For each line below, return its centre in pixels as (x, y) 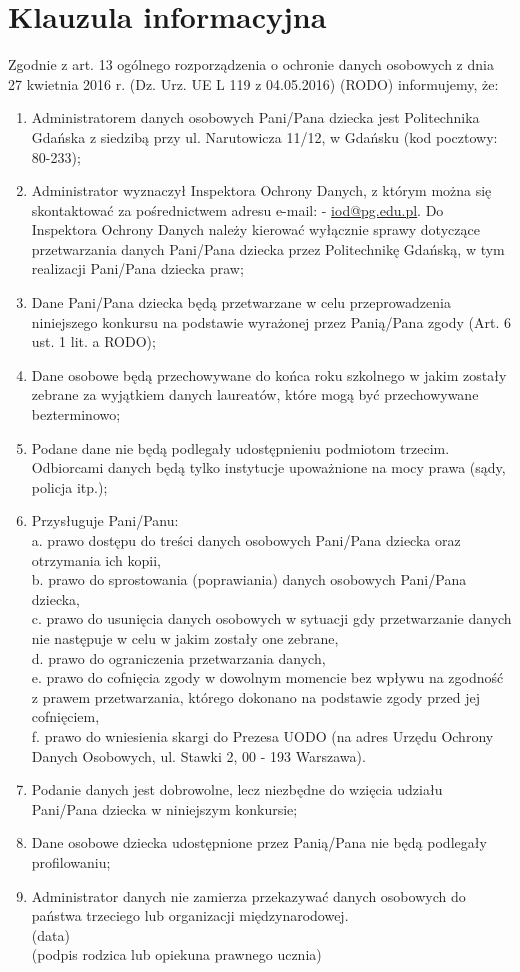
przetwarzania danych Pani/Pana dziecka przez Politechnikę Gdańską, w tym (268, 248)
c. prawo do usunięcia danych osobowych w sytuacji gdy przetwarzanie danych (271, 618)
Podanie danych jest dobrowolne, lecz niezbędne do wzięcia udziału (237, 789)
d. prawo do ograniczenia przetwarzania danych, (178, 657)
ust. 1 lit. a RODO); (93, 341)
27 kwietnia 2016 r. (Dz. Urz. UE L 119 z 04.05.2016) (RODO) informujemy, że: (253, 83)
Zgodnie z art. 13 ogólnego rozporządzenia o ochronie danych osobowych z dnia (251, 64)
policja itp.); (69, 486)
